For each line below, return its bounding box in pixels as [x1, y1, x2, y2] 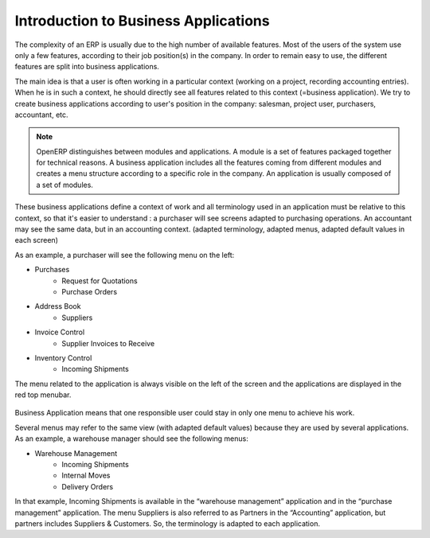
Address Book [34, 302, 81, 311]
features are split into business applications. [14, 62, 159, 72]
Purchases [34, 265, 70, 275]
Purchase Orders [61, 287, 118, 296]
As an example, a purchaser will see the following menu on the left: [14, 250, 235, 259]
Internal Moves [61, 470, 111, 481]
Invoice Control [34, 327, 85, 337]
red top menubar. [14, 390, 72, 400]
